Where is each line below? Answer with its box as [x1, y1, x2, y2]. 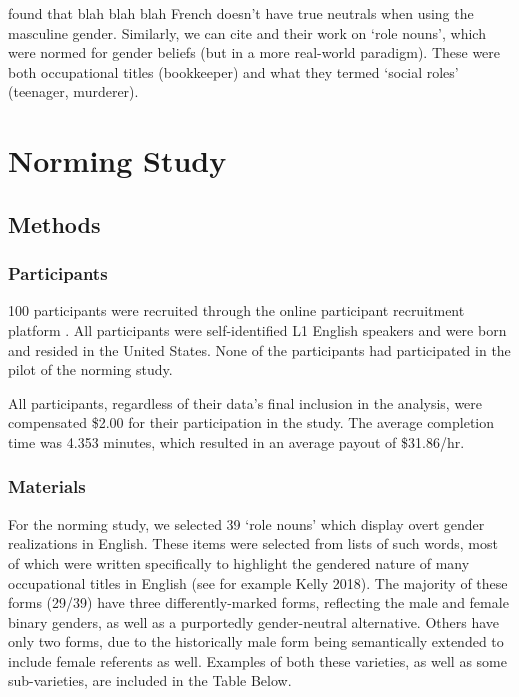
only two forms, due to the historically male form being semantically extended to [8, 631, 504, 652]
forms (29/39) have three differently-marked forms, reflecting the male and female [8, 592, 509, 613]
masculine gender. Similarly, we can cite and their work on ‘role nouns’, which [8, 22, 486, 43]
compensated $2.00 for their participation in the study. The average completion [8, 412, 495, 433]
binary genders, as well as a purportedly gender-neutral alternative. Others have [8, 611, 500, 632]
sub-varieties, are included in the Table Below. [8, 670, 292, 691]
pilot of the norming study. [8, 359, 173, 380]
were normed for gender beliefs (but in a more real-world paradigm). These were [8, 42, 501, 63]
